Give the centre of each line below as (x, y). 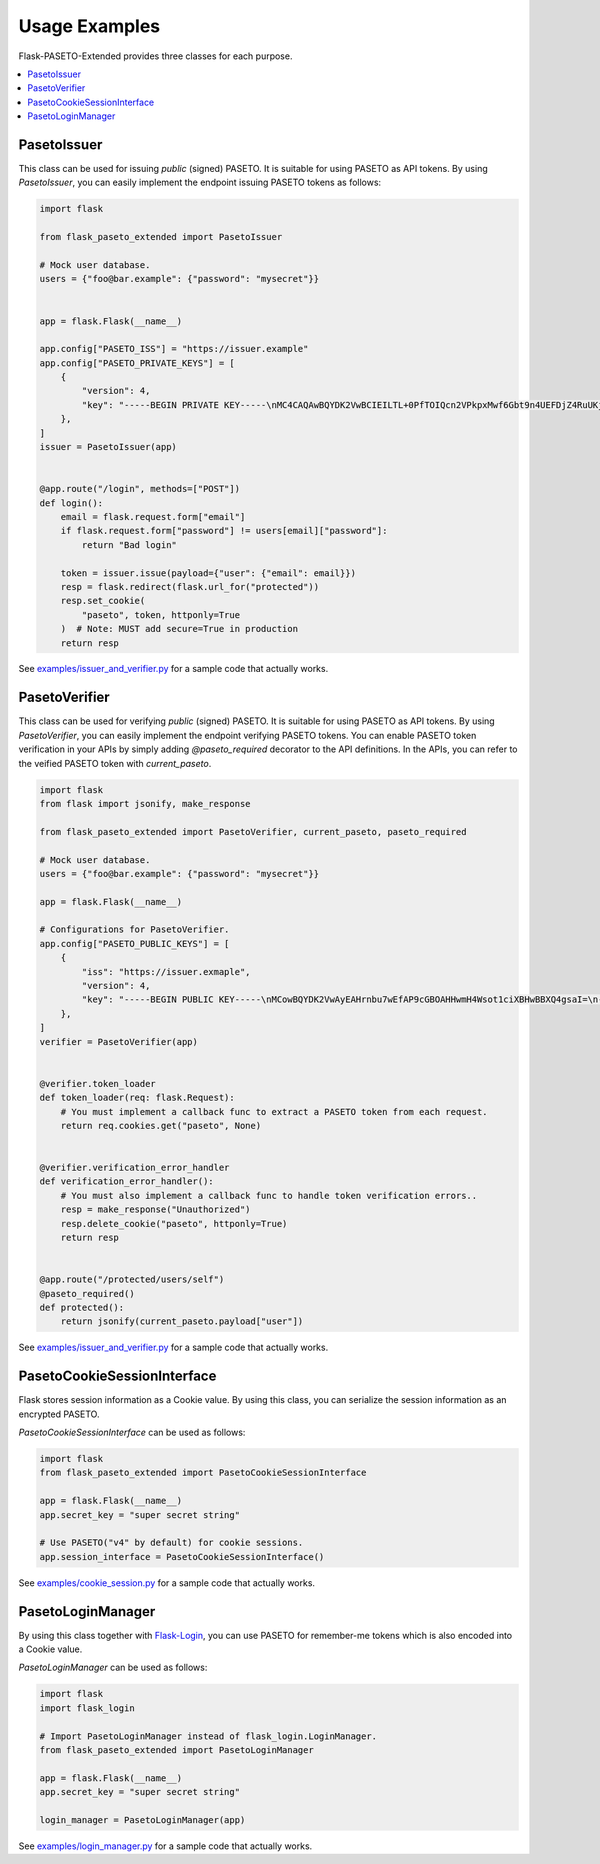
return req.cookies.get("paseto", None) (161, 1125)
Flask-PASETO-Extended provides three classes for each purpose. (155, 56)
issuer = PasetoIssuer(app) (108, 447)
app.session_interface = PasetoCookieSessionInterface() (182, 1556)
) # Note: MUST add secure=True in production (179, 629)
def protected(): (82, 1307)
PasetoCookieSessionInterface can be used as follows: (132, 1432)
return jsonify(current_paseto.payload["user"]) (182, 1321)
